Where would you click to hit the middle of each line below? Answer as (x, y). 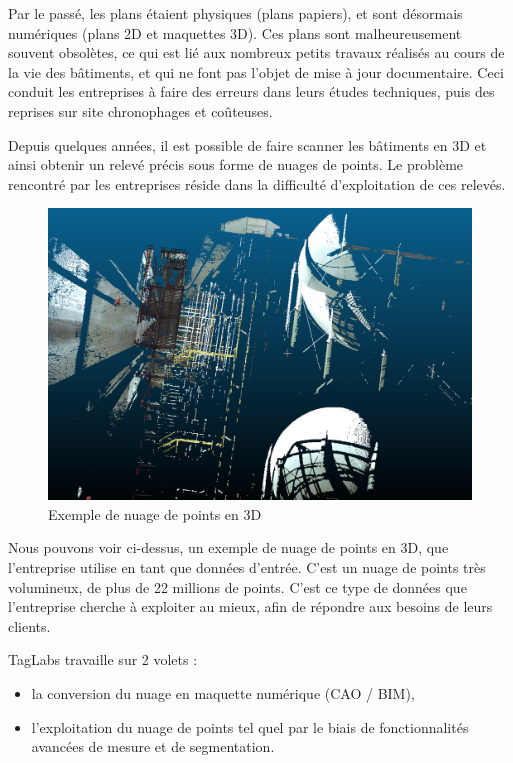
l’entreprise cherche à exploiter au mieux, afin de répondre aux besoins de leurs (250, 606)
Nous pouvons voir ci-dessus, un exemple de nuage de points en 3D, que (228, 547)
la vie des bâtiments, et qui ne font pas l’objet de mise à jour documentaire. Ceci (256, 71)
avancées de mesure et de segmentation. (153, 746)
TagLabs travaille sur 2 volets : (103, 659)
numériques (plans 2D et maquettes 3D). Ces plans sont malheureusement (235, 32)
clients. (29, 625)
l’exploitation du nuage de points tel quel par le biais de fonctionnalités (250, 726)
